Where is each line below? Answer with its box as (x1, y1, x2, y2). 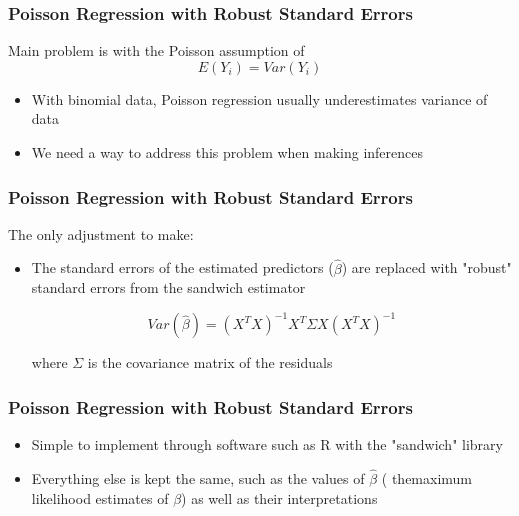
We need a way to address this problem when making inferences (31, 142, 424, 162)
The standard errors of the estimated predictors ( (31, 257, 334, 278)
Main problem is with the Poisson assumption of (8, 40, 305, 61)
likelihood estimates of (31, 487, 169, 508)
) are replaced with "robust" (341, 257, 512, 278)
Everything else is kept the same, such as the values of (31, 467, 365, 488)
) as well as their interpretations (181, 487, 378, 508)
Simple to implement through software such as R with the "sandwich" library (31, 434, 503, 455)
